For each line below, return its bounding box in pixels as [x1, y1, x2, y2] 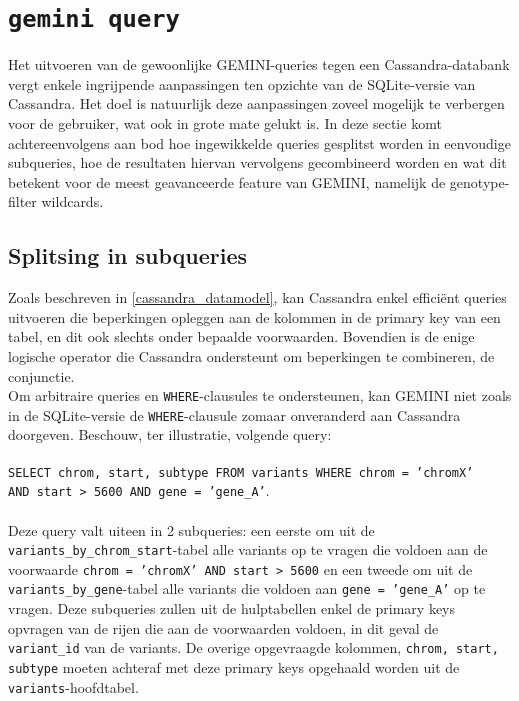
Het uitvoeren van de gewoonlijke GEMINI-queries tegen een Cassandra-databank [8, 54, 510, 75]
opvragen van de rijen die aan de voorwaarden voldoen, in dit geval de [8, 617, 439, 638]
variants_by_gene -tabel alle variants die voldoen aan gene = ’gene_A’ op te [8, 578, 486, 599]
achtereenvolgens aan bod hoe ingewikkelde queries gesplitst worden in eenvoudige [8, 132, 511, 153]
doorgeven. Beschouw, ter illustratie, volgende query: [8, 424, 332, 445]
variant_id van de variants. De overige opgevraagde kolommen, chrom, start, [8, 637, 499, 658]
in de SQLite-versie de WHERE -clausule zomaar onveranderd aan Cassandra [8, 404, 461, 425]
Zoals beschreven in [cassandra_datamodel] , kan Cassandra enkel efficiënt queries [8, 287, 507, 308]
